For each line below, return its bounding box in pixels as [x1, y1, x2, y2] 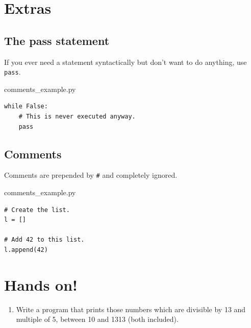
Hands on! [4, 274, 78, 295]
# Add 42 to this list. [4, 236, 85, 244]
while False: [4, 103, 48, 110]
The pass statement [4, 32, 110, 48]
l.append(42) [4, 246, 48, 254]
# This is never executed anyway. [18, 113, 136, 121]
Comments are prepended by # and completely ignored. [4, 170, 178, 180]
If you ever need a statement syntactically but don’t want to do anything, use [4, 56, 247, 67]
